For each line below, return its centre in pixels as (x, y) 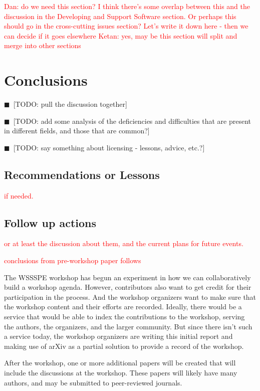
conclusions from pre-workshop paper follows (73, 260)
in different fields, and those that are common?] (77, 131)
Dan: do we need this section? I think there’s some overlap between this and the (127, 6)
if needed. (19, 195)
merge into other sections (43, 45)
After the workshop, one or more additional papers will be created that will (120, 363)
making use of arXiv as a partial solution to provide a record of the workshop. (124, 346)
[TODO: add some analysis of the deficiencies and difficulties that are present (132, 121)
